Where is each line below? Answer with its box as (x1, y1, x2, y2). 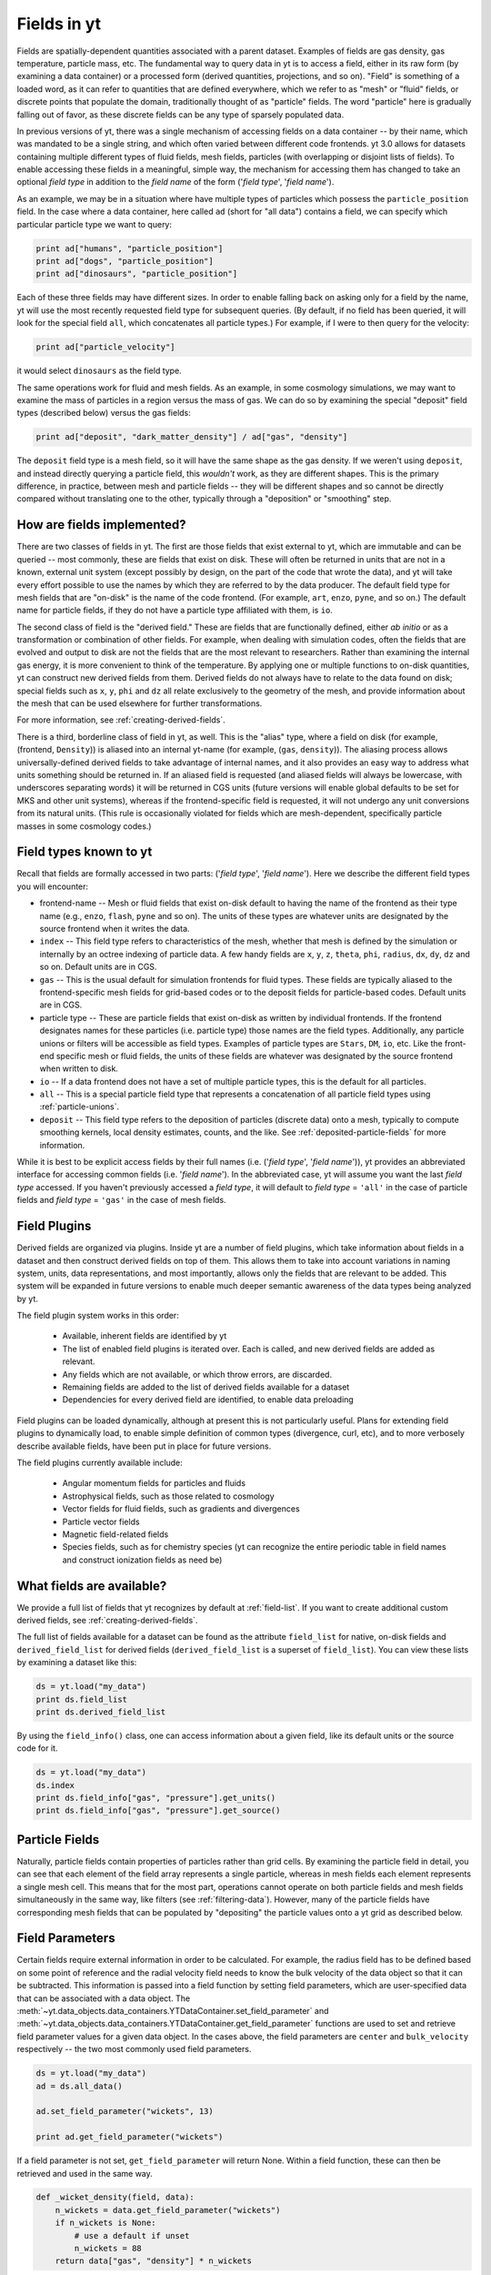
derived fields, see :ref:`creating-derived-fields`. (16, 1615, 198, 1626)
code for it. (16, 1743, 58, 1754)
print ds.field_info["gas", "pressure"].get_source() (35, 1805, 281, 1815)
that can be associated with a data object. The (16, 1993, 191, 2004)
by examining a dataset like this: (16, 1657, 137, 1668)
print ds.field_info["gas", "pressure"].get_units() (35, 1793, 276, 1804)
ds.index (35, 1780, 75, 1790)
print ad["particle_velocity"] (35, 342, 176, 352)
